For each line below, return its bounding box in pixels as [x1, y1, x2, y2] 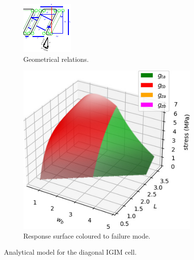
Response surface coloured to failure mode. [23, 230, 150, 241]
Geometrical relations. [23, 54, 89, 64]
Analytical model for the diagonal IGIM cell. [4, 247, 137, 257]
